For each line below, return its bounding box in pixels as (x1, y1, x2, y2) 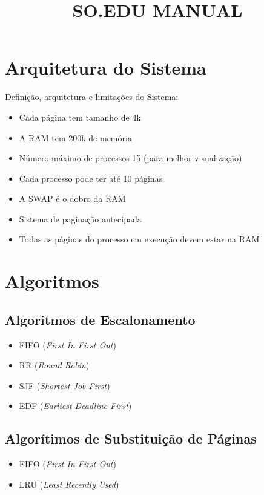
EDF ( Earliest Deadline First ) (19, 399, 132, 412)
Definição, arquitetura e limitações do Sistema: (5, 90, 179, 103)
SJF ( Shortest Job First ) (19, 379, 110, 391)
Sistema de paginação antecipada (19, 212, 142, 225)
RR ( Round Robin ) (19, 359, 90, 371)
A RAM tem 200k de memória (19, 131, 132, 144)
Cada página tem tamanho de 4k (19, 110, 141, 123)
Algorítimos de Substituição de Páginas (5, 429, 257, 448)
